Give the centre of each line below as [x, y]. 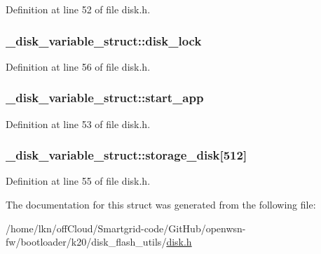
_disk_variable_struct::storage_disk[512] [127, 155]
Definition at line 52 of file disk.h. [78, 9]
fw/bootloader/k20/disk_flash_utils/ [86, 242]
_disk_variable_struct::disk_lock [104, 40]
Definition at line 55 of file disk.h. [78, 181]
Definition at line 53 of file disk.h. [78, 124]
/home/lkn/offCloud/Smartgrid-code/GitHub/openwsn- [126, 228]
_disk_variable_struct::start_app [105, 98]
